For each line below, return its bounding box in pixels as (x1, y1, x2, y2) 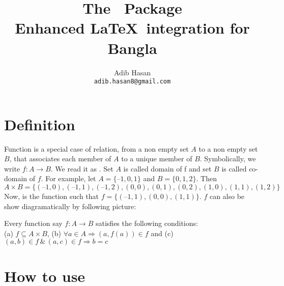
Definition (4, 113, 75, 134)
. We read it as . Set (50, 163, 113, 174)
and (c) (151, 227, 174, 238)
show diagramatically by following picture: (4, 201, 136, 211)
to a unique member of (121, 153, 192, 164)
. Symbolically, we (200, 153, 256, 164)
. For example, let (41, 173, 96, 184)
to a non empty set (198, 143, 258, 154)
